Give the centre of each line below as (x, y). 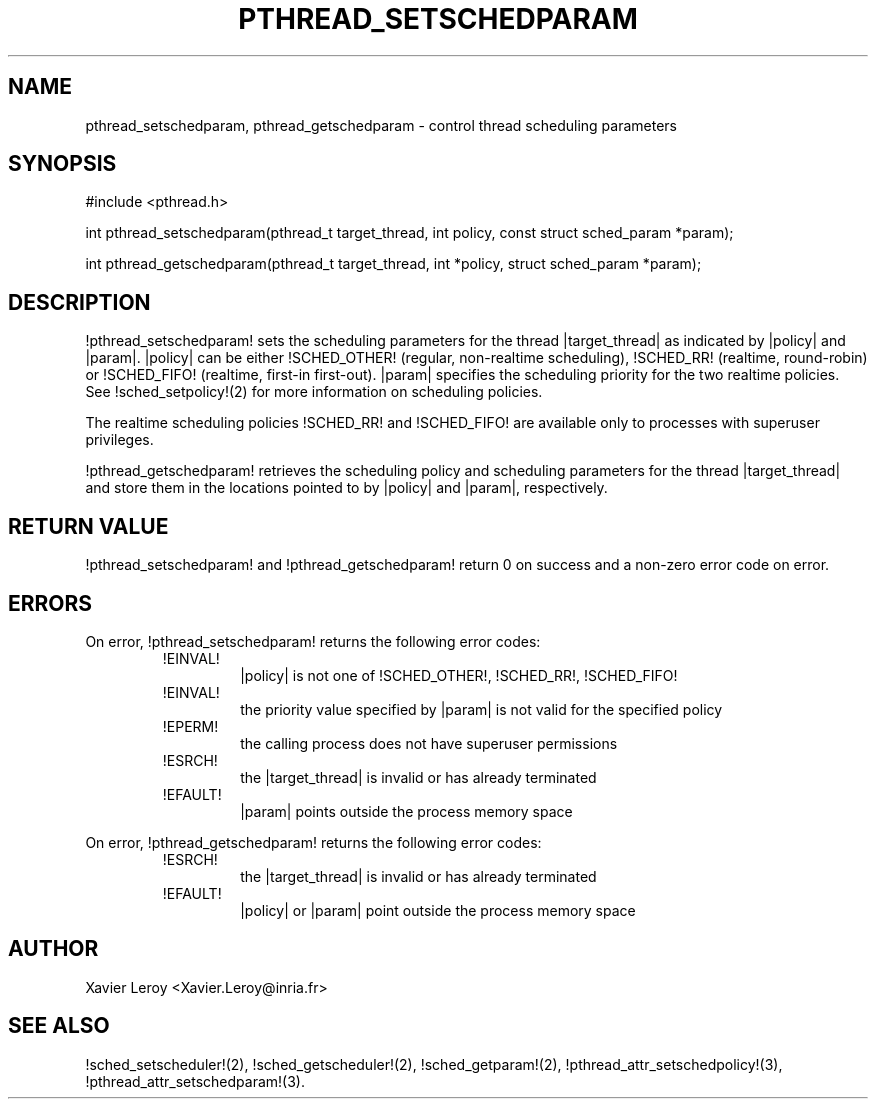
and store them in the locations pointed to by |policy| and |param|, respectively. (346, 488)
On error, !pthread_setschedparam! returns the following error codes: (313, 641)
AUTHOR (53, 949)
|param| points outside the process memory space (406, 811)
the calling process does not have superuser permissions (429, 743)
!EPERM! (190, 726)
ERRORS (50, 603)
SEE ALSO (59, 1026)
